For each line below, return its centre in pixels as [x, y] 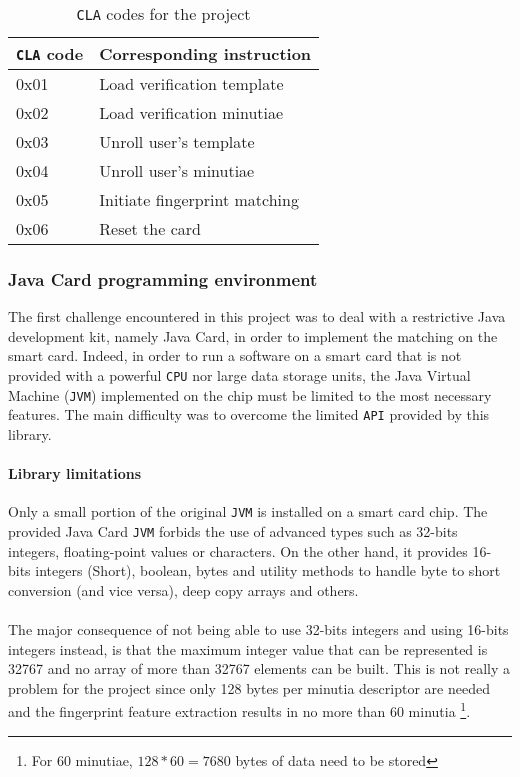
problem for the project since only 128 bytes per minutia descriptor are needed [249, 687]
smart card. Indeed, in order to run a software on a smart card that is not [235, 355]
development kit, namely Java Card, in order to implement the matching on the [253, 335]
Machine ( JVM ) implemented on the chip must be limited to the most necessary [250, 394]
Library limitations [75, 473]
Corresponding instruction [205, 53]
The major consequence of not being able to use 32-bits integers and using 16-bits [258, 629]
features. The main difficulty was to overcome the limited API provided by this [249, 414]
